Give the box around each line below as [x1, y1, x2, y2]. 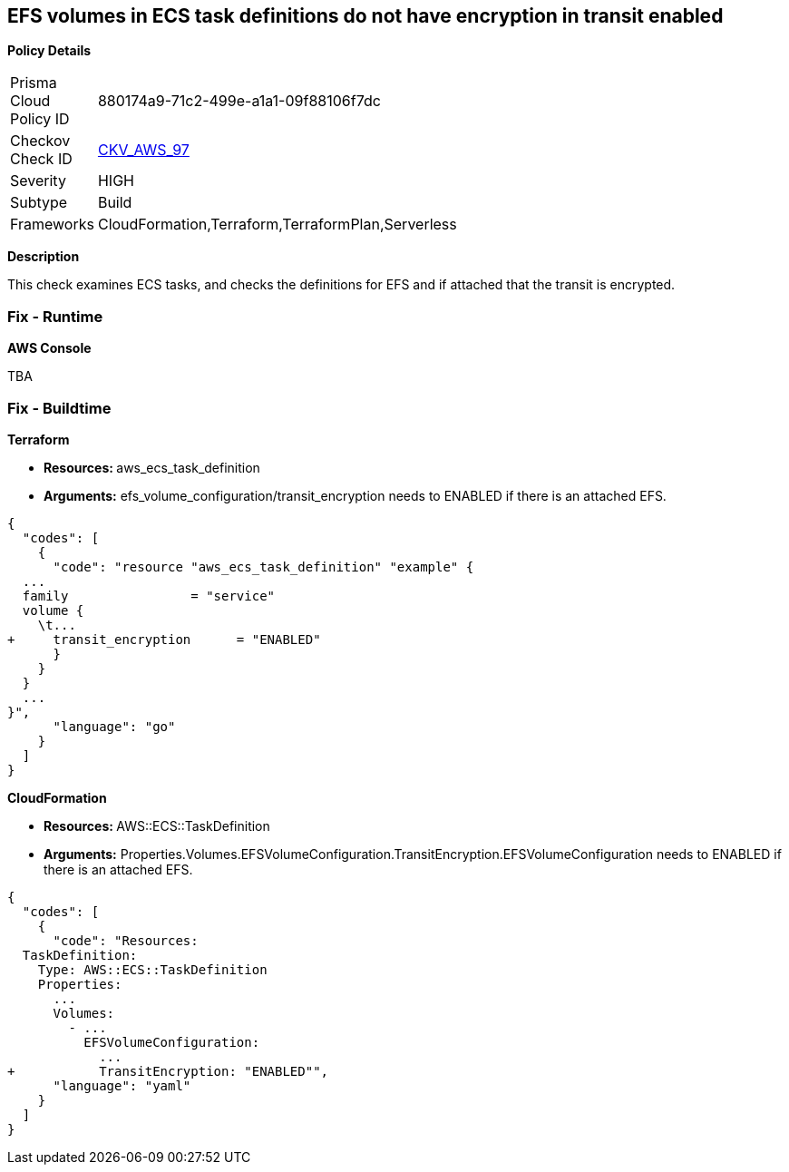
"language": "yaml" [53, 1078, 191, 1093]
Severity [10, 171, 66, 190]
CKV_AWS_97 [97, 141, 190, 160]
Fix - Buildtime [7, 398, 112, 417]
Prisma [10, 73, 57, 93]
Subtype [10, 193, 68, 212]
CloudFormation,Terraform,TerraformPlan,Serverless [97, 215, 457, 234]
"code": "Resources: [53, 933, 199, 948]
